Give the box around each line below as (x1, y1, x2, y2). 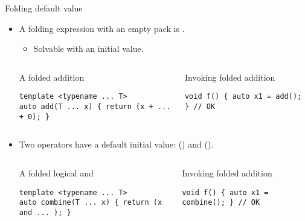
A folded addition (19, 70, 85, 83)
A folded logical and (19, 166, 94, 179)
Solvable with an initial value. (33, 42, 144, 55)
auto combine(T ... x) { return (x (19, 198, 162, 207)
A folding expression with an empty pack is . (19, 22, 185, 34)
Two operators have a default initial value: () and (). (19, 138, 214, 151)
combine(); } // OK (182, 198, 260, 207)
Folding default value (5, 2, 83, 14)
